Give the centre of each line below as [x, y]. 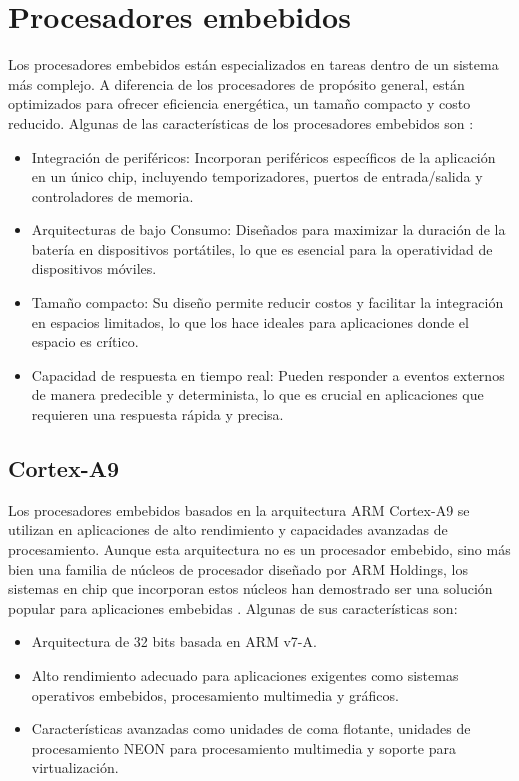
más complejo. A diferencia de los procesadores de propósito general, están [236, 83]
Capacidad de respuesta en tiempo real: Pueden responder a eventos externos [268, 374]
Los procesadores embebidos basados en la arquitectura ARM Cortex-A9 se [239, 509]
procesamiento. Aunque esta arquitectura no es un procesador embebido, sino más [259, 549]
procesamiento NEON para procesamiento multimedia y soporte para [243, 747]
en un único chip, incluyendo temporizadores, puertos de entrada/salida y [257, 176]
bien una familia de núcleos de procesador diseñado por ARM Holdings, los [238, 568]
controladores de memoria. [112, 195]
